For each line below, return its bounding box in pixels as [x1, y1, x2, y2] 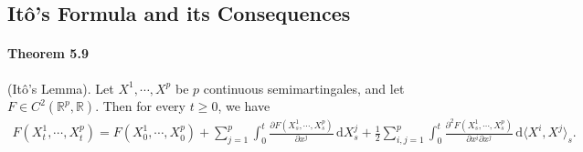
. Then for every [95, 96, 185, 116]
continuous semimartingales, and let [203, 78, 405, 97]
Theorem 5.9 [7, 44, 89, 63]
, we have [217, 96, 270, 116]
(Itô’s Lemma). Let [7, 78, 114, 97]
